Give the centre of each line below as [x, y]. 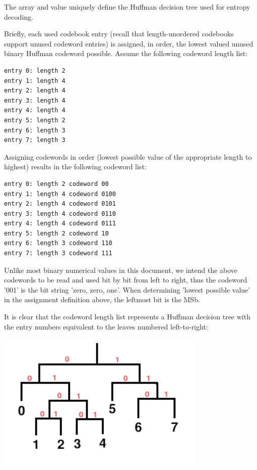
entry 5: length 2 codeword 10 [56, 233]
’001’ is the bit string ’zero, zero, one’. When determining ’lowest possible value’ [127, 289]
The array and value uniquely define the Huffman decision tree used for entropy [127, 7]
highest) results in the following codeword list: [75, 167]
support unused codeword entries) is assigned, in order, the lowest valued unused [129, 43]
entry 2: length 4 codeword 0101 [60, 204]
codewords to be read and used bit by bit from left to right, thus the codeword [126, 280]
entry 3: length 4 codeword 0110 [60, 214]
